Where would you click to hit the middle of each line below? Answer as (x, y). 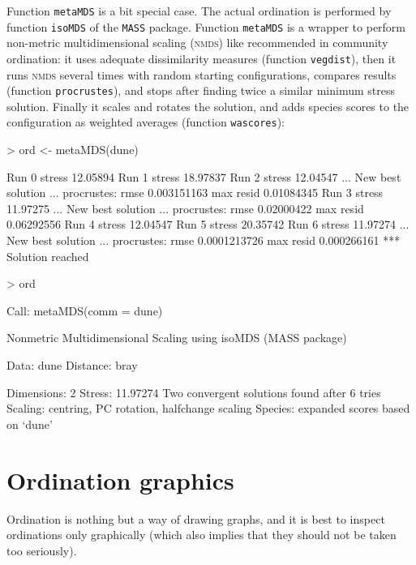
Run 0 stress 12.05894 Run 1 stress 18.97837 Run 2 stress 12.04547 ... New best (204, 176)
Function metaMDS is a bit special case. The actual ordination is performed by (199, 11)
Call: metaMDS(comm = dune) (85, 310)
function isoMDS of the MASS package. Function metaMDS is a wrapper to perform (206, 26)
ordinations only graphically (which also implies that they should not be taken (202, 535)
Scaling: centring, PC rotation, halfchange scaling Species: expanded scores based (208, 408)
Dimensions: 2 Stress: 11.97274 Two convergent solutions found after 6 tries (194, 392)
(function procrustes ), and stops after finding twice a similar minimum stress (201, 90)
